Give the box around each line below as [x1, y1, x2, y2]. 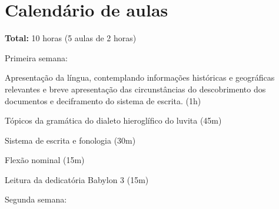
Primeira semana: [5, 51, 68, 64]
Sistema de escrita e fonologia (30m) [5, 134, 136, 146]
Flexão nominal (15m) [5, 154, 85, 166]
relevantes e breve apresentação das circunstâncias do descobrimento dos [5, 82, 266, 95]
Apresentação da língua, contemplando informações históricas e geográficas [5, 71, 275, 84]
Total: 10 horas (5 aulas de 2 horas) [5, 32, 137, 44]
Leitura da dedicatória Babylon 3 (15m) [5, 173, 149, 185]
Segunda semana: [5, 193, 67, 205]
